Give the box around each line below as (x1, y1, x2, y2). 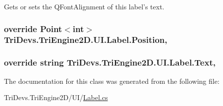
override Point (4, 22, 62, 35)
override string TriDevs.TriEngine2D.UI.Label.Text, (4, 56, 216, 69)
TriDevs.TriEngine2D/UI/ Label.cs (4, 92, 108, 103)
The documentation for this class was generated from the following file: (4, 75, 220, 86)
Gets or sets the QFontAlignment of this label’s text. (4, 1, 165, 11)
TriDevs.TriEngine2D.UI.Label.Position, (4, 34, 167, 46)
